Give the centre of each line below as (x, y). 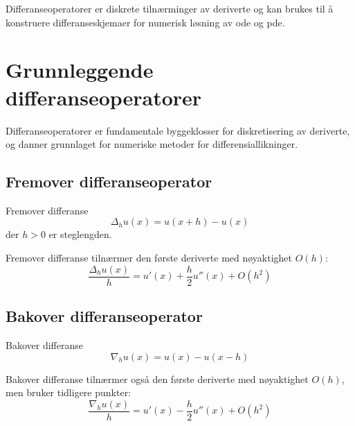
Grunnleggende (80, 70)
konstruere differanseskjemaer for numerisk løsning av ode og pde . (145, 22)
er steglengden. (80, 234)
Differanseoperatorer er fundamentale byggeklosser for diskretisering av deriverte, (178, 130)
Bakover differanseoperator (104, 316)
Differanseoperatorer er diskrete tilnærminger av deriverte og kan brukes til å (170, 8)
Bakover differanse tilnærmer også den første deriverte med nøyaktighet (157, 378)
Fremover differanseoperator (109, 181)
